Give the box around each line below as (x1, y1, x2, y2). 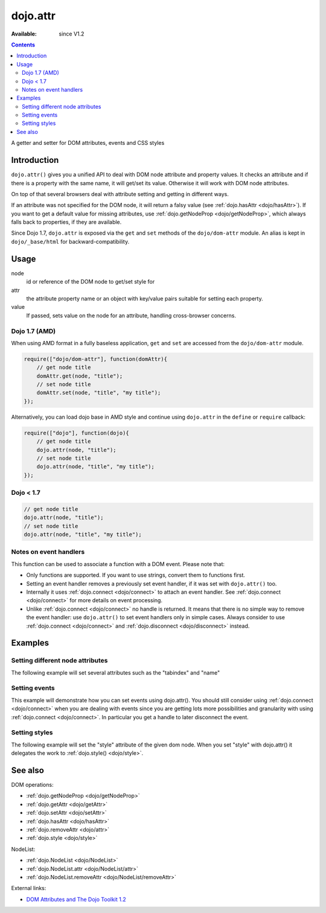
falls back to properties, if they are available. (11, 218, 122, 226)
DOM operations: (11, 781, 54, 789)
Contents (11, 41, 36, 48)
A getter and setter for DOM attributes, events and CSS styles (11, 139, 165, 147)
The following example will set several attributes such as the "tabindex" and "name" (11, 669, 220, 676)
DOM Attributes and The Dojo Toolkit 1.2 (26, 896, 126, 903)
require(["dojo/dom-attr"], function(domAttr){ (24, 355, 167, 362)
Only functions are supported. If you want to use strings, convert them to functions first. (26, 571, 246, 579)
